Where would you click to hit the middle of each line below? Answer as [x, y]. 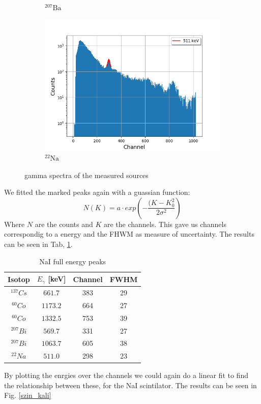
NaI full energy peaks [73, 261]
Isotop [19, 279]
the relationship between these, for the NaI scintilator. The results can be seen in [130, 385]
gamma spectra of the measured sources [86, 175]
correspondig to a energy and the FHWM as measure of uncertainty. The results [129, 234]
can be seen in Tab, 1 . [38, 244]
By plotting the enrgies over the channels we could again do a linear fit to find [126, 375]
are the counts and [64, 224]
